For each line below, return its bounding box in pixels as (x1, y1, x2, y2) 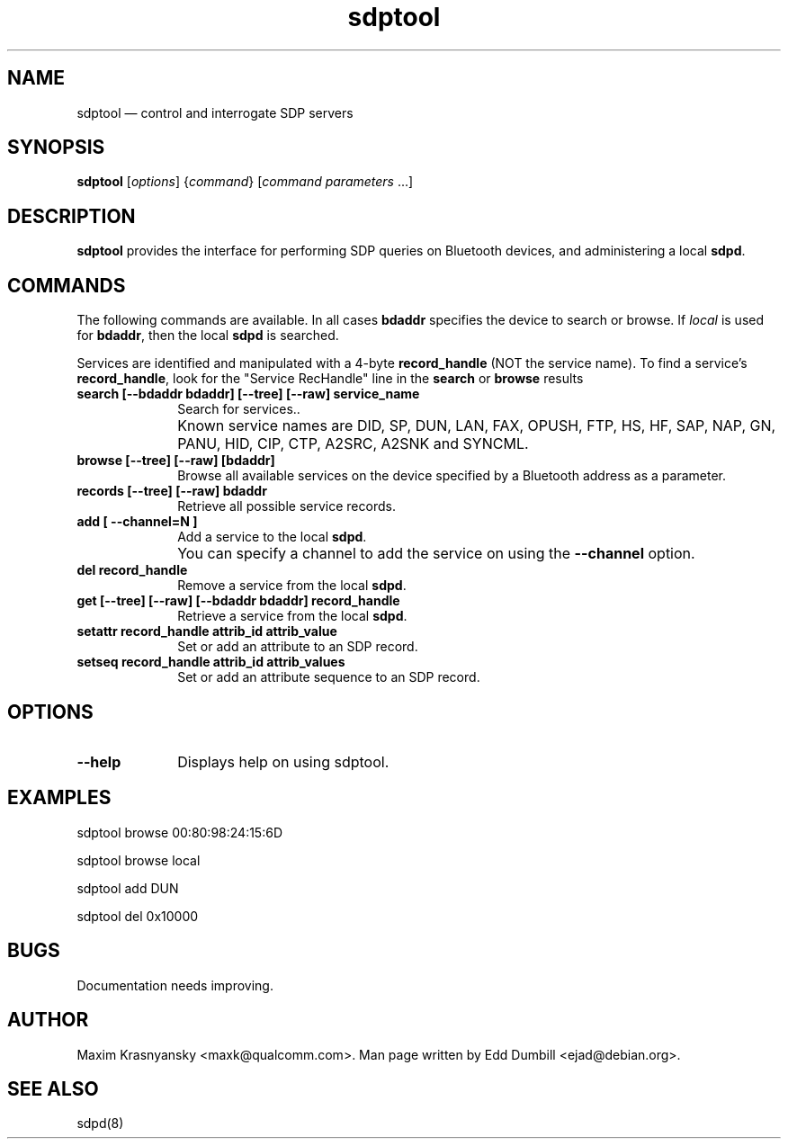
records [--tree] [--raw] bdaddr (76, 483, 267, 499)
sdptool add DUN (76, 880, 179, 896)
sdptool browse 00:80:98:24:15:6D (76, 824, 282, 840)
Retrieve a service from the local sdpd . (177, 608, 407, 624)
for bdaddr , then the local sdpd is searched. (76, 327, 339, 344)
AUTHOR (7, 1008, 89, 1032)
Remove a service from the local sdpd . (177, 577, 407, 594)
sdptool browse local (76, 852, 201, 868)
